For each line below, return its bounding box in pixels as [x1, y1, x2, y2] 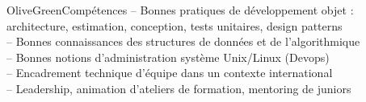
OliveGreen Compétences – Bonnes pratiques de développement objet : [6, 2, 354, 18]
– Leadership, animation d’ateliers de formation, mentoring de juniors [6, 80, 351, 96]
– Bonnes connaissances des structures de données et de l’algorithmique [6, 33, 360, 50]
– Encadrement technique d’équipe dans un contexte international [6, 64, 333, 81]
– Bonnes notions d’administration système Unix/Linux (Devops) [6, 48, 330, 65]
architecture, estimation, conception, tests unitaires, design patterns [6, 17, 343, 34]
